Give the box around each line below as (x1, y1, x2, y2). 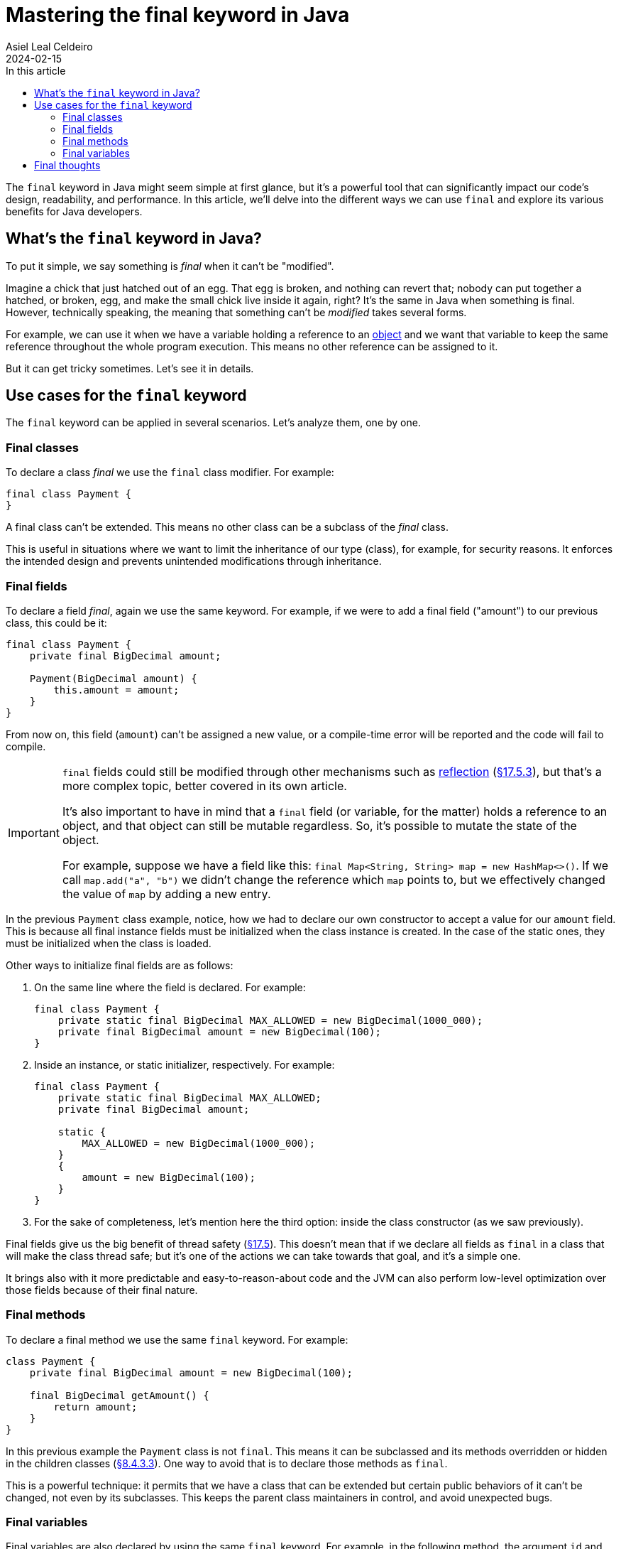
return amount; (53, 1400, 138, 1413)
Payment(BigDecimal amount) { (29, 672, 197, 684)
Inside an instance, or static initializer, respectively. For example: (34, 1058, 335, 1071)
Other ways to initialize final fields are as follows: (6, 959, 233, 971)
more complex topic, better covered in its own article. (62, 778, 347, 793)
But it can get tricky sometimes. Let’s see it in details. (6, 362, 254, 374)
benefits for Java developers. (6, 205, 143, 217)
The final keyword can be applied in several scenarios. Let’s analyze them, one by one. (6, 416, 421, 429)
